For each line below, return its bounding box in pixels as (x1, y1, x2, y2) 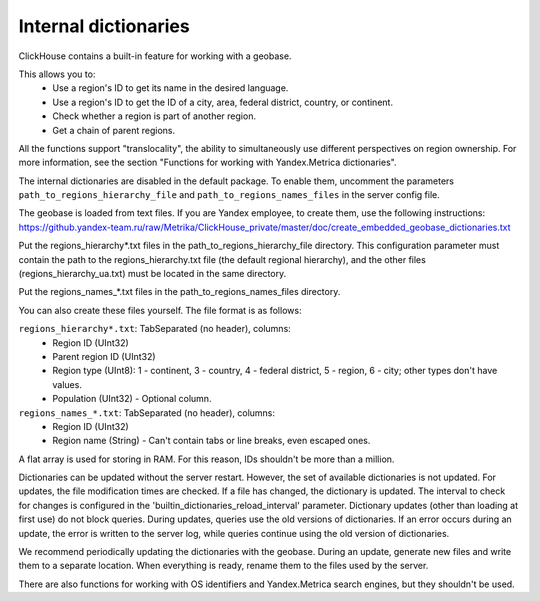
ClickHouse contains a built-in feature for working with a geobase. (18, 50, 292, 62)
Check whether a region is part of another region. (52, 110, 257, 122)
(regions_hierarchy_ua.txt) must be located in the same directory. (18, 268, 287, 280)
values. (52, 378, 82, 390)
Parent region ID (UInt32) (52, 350, 156, 362)
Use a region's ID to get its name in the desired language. (52, 82, 289, 94)
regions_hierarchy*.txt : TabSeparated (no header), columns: (18, 323, 292, 335)
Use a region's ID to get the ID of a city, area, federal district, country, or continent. (52, 96, 394, 108)
